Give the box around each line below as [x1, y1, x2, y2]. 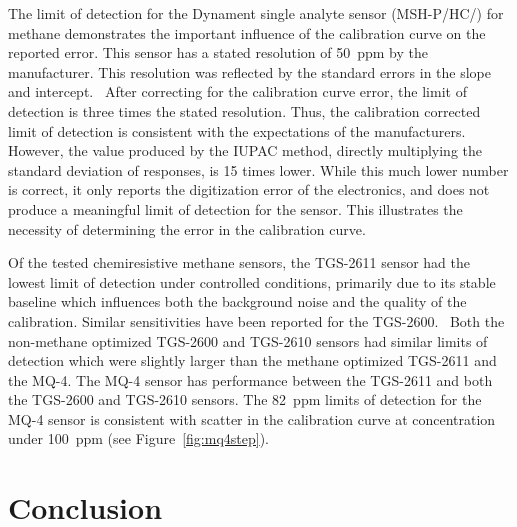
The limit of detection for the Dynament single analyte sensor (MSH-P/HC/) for [8, 3, 504, 23]
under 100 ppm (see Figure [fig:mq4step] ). [8, 428, 270, 449]
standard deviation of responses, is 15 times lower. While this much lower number [8, 159, 509, 180]
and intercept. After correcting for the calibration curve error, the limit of [8, 81, 467, 102]
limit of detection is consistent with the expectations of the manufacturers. [8, 120, 466, 141]
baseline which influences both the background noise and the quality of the [8, 291, 467, 312]
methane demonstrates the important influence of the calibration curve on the [8, 22, 486, 43]
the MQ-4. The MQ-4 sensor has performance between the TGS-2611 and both [8, 369, 493, 390]
